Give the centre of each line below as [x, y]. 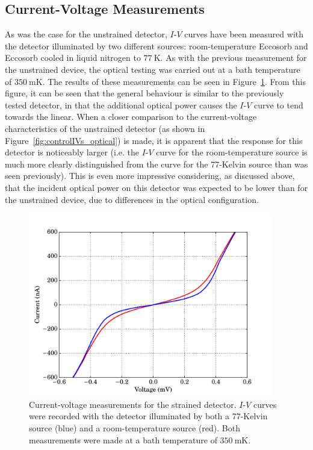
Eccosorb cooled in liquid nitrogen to [73, 58]
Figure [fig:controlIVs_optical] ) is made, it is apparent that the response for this [154, 140]
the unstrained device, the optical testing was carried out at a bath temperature [153, 69]
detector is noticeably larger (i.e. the [72, 152]
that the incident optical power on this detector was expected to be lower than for [156, 187]
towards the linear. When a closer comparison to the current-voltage [131, 117]
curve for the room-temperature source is [232, 152]
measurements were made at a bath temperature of [123, 439]
